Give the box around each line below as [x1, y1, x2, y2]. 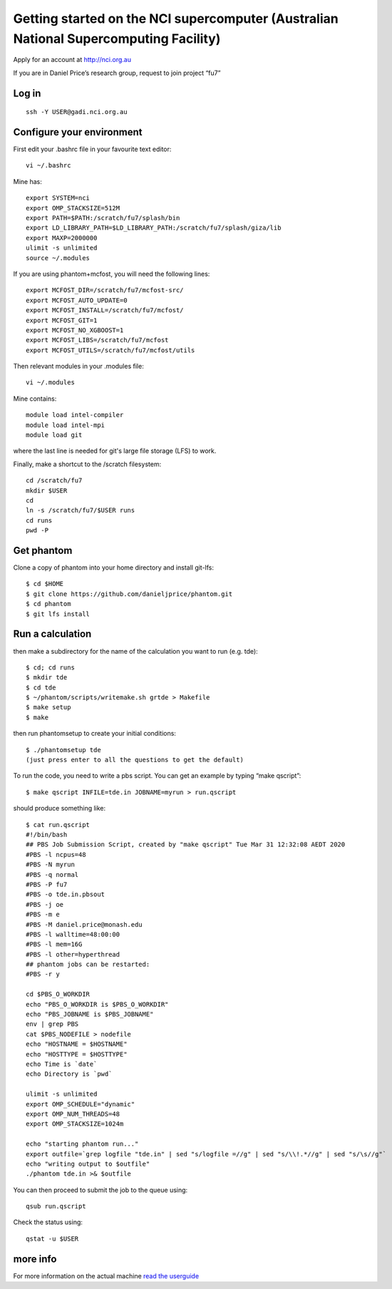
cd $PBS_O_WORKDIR [26, 990, 91, 998]
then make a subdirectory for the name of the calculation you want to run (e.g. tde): [13, 647, 258, 655]
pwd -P [26, 526, 49, 535]
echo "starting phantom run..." [26, 1140, 139, 1148]
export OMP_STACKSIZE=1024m [26, 1120, 124, 1128]
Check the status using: [13, 1218, 83, 1226]
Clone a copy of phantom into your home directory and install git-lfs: [13, 563, 214, 572]
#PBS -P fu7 [26, 880, 68, 888]
